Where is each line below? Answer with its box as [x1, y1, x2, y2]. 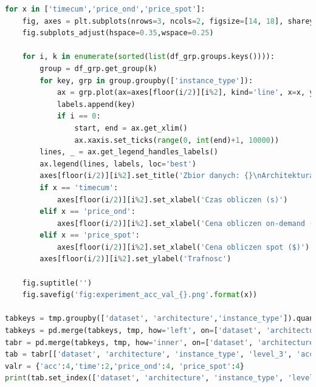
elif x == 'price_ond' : [39, 207, 136, 216]
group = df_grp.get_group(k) [39, 64, 157, 73]
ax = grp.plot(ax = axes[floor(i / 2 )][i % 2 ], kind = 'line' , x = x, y [57, 88, 314, 97]
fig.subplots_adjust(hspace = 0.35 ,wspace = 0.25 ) [22, 29, 214, 38]
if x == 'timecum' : [39, 183, 118, 192]
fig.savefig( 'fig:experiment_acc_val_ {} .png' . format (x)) [22, 290, 258, 300]
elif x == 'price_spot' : [39, 231, 140, 240]
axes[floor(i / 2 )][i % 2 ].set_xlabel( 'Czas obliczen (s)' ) [57, 195, 288, 204]
